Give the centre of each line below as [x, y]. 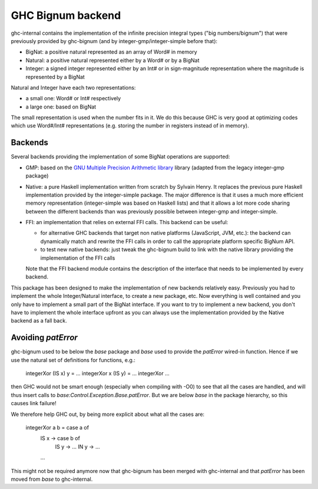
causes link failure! [34, 403]
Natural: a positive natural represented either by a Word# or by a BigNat [112, 60]
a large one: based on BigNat [61, 107]
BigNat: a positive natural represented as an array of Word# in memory [111, 52]
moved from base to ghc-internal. [52, 479]
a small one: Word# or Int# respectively [73, 99]
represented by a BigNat [55, 77]
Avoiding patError [44, 338]
